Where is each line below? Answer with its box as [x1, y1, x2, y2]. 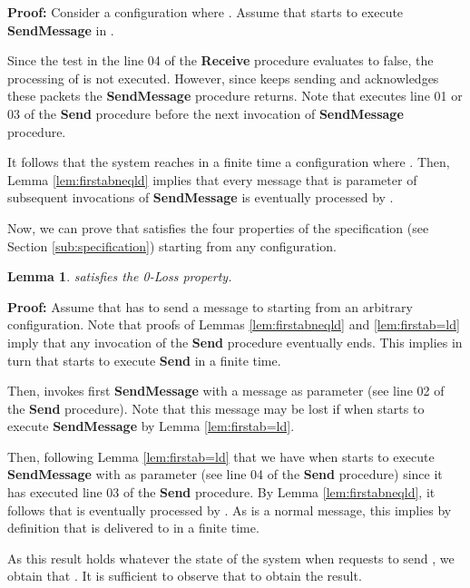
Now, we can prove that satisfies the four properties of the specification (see [7, 218, 429, 237]
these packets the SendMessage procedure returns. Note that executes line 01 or [7, 86, 463, 105]
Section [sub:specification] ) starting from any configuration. [7, 236, 337, 255]
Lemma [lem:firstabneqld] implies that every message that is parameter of [7, 170, 417, 189]
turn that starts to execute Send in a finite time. [7, 350, 281, 369]
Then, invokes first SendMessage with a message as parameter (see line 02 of [7, 381, 445, 400]
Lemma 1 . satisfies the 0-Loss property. [7, 267, 232, 286]
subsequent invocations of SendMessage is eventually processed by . [7, 188, 394, 207]
